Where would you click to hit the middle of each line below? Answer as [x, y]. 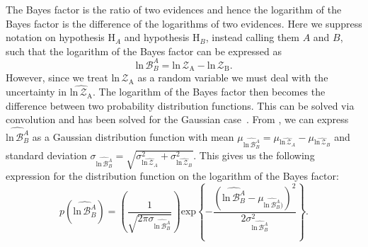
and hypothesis [157, 37]
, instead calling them [253, 37]
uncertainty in [36, 92]
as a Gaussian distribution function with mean [133, 136]
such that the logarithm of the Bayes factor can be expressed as [144, 51]
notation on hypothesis [55, 37]
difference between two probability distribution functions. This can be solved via [180, 105]
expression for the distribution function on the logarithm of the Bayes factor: [172, 176]
